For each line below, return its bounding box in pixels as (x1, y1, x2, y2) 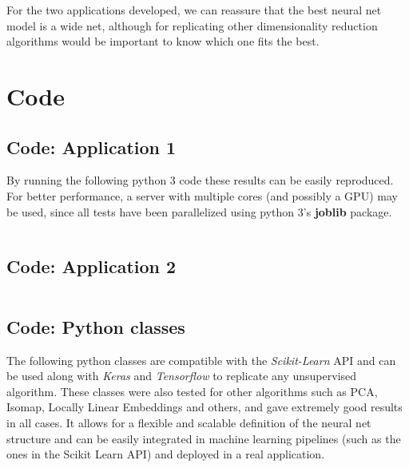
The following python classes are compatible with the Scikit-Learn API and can (6, 351, 396, 368)
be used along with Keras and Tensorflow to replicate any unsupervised (6, 367, 357, 384)
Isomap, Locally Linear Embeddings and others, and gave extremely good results (6, 399, 403, 415)
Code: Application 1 (6, 134, 177, 159)
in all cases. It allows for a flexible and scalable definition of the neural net (6, 414, 371, 430)
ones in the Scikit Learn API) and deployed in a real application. (6, 446, 325, 462)
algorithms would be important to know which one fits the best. (6, 33, 320, 50)
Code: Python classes (6, 314, 185, 339)
